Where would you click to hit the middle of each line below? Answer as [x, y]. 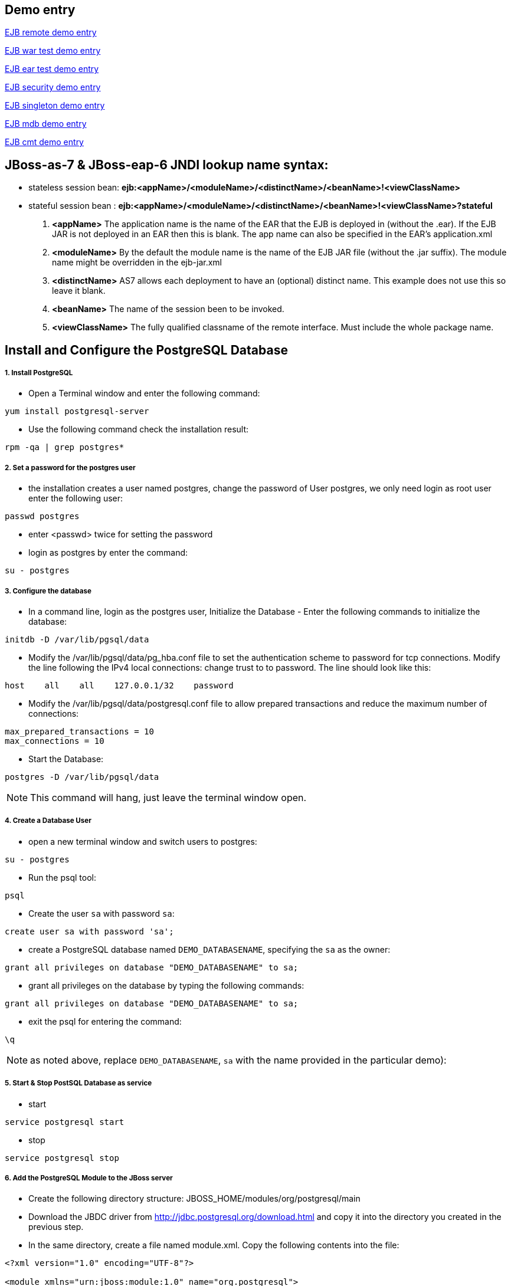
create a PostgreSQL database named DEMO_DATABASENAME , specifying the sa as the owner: [209, 949]
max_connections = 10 [55, 741]
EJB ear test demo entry [52, 69]
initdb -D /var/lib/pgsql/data [77, 640]
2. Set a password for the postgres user [70, 468]
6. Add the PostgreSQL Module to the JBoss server [89, 1178]
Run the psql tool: [62, 877]
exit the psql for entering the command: [105, 1021]
